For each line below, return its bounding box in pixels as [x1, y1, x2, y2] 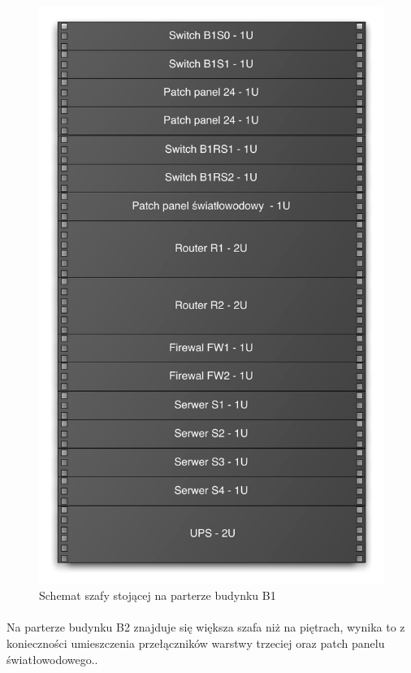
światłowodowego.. [6, 650, 98, 667]
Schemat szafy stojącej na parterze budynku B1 [39, 587, 276, 604]
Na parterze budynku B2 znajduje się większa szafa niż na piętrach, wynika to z [6, 619, 405, 636]
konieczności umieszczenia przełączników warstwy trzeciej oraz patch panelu [6, 634, 385, 651]
